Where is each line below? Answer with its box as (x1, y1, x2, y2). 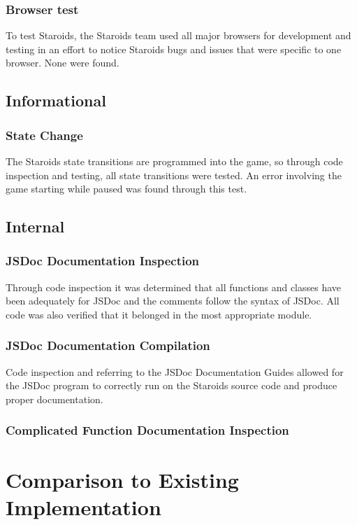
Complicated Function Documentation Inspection (6, 421, 289, 439)
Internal (6, 216, 65, 237)
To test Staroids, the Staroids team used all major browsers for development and (6, 28, 351, 43)
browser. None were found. (6, 55, 119, 70)
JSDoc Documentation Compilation (6, 337, 210, 354)
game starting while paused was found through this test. (6, 181, 247, 196)
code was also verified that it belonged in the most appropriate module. (6, 307, 312, 321)
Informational (6, 90, 106, 111)
